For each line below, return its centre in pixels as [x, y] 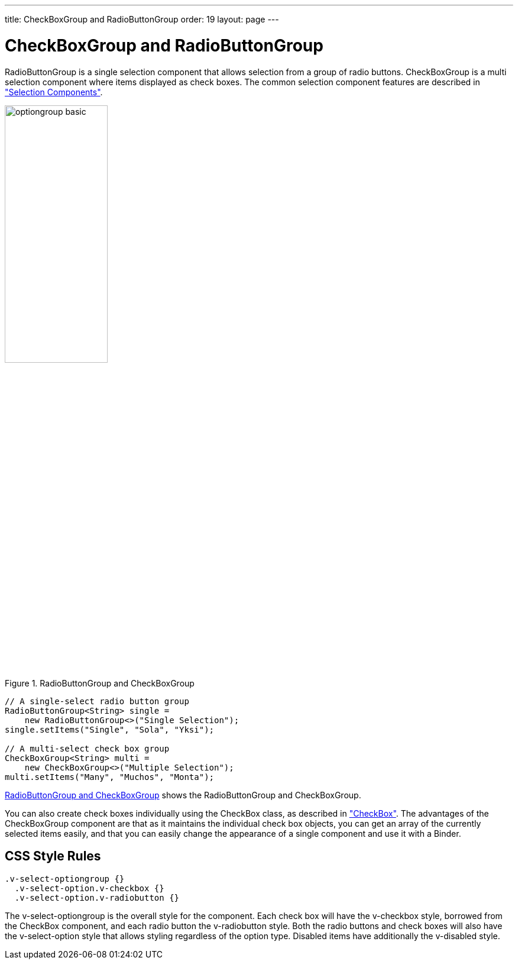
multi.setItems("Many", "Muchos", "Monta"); [110, 777]
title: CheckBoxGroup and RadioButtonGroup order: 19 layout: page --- [142, 19]
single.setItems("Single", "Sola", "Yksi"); [110, 729]
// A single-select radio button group [97, 701]
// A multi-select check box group [87, 748]
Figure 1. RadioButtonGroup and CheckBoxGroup [100, 683]
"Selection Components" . [54, 92]
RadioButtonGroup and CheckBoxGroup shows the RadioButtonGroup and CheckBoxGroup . [183, 795]
